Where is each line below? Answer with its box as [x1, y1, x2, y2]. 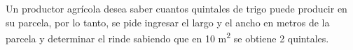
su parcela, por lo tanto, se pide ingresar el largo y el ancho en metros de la [6, 15, 330, 29]
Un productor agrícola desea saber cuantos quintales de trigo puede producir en [6, 1, 347, 15]
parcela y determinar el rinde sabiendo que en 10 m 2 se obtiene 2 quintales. [6, 29, 329, 45]
